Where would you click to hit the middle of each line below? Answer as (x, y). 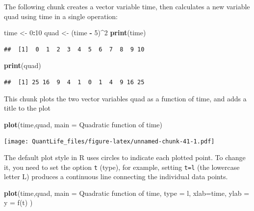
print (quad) (23, 65)
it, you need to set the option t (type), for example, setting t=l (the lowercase (122, 167)
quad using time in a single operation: (61, 16)
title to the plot (27, 108)
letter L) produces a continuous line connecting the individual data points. (116, 176)
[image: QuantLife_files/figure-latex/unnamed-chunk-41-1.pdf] (109, 142)
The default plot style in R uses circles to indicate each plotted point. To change (125, 157)
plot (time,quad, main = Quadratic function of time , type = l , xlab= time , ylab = (127, 193)
